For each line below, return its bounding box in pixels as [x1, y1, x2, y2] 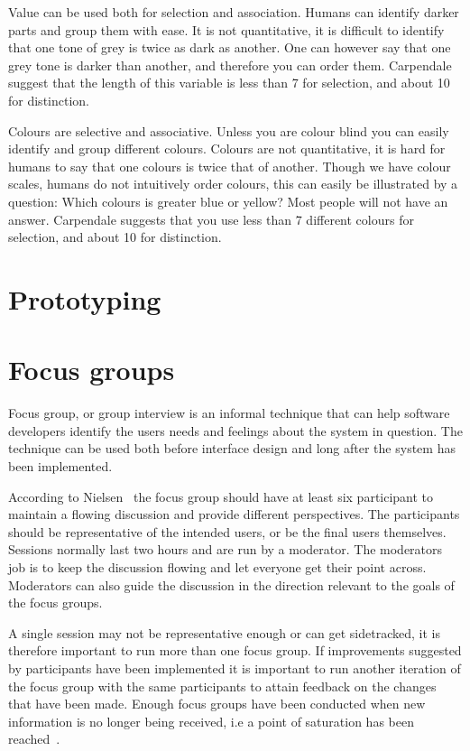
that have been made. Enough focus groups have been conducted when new [8, 694, 426, 713]
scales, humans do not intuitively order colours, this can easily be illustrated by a [8, 174, 458, 193]
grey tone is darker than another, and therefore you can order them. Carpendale [8, 55, 452, 74]
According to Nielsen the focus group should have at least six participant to [8, 487, 434, 505]
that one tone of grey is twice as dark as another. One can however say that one [8, 38, 451, 57]
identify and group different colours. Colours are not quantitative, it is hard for [8, 139, 446, 158]
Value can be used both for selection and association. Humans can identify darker [8, 3, 459, 21]
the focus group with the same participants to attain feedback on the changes [8, 676, 437, 695]
